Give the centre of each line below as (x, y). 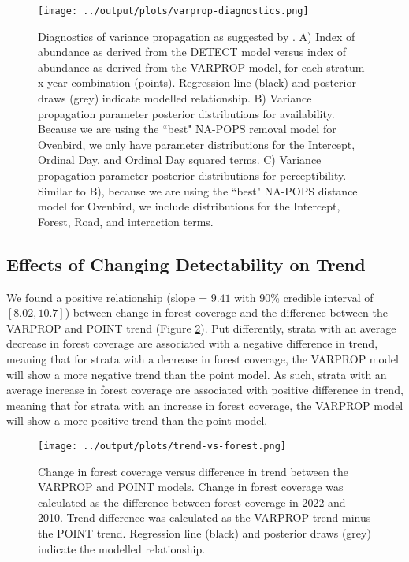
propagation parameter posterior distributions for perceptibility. (192, 175)
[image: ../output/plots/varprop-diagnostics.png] (173, 11)
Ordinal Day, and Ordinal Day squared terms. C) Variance (180, 160)
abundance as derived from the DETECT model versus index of (192, 52)
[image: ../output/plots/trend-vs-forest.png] (162, 446)
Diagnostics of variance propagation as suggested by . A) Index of (197, 36)
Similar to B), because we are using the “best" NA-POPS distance (198, 190)
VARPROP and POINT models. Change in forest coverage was (191, 487)
